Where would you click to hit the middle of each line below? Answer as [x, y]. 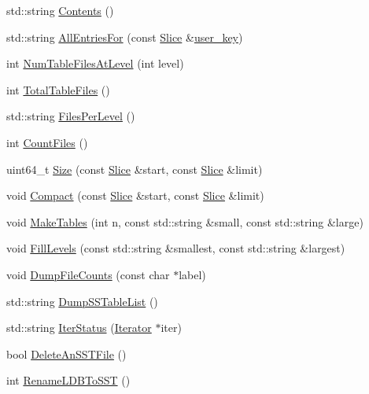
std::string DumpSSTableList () [82, 301]
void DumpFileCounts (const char [88, 274]
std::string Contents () [60, 10]
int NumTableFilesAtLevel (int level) [95, 63]
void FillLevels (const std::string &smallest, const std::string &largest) [176, 248]
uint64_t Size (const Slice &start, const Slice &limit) [135, 169]
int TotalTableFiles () [58, 89]
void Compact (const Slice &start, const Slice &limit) [135, 195]
